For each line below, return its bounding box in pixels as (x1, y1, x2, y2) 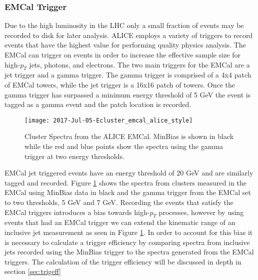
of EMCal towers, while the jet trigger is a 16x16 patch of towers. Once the (4, 79, 235, 89)
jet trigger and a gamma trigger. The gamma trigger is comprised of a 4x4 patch (4, 69, 251, 80)
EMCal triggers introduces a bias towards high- (4, 206, 150, 217)
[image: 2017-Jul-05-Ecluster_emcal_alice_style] (24, 116, 193, 124)
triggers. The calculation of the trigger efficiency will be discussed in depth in (4, 256, 241, 266)
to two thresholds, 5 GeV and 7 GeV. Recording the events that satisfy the (4, 196, 233, 207)
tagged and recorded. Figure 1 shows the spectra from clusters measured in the (4, 177, 246, 187)
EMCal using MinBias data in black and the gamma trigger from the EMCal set (4, 187, 251, 197)
